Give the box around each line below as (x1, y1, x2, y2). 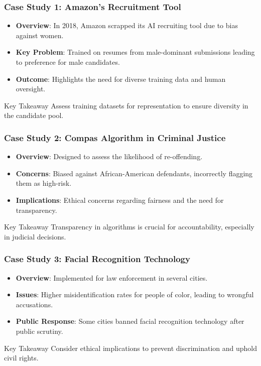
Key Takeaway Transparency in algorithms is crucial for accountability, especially (4, 221, 254, 232)
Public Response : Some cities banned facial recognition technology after (16, 316, 244, 326)
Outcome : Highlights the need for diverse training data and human (16, 73, 226, 84)
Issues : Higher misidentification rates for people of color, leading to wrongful (16, 289, 254, 300)
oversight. (16, 83, 46, 94)
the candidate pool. (4, 110, 64, 120)
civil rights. (4, 352, 39, 363)
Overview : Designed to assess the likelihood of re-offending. (16, 151, 203, 162)
